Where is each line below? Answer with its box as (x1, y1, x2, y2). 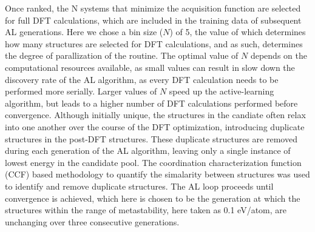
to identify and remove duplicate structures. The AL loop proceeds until (5, 179, 274, 192)
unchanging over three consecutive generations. (5, 215, 180, 228)
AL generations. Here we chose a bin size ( (5, 25, 163, 38)
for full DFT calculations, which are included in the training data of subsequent (5, 13, 302, 26)
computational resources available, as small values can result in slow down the (5, 61, 295, 73)
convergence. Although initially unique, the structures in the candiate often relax (5, 108, 306, 121)
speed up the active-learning (169, 85, 274, 98)
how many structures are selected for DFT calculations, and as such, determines (5, 37, 303, 50)
